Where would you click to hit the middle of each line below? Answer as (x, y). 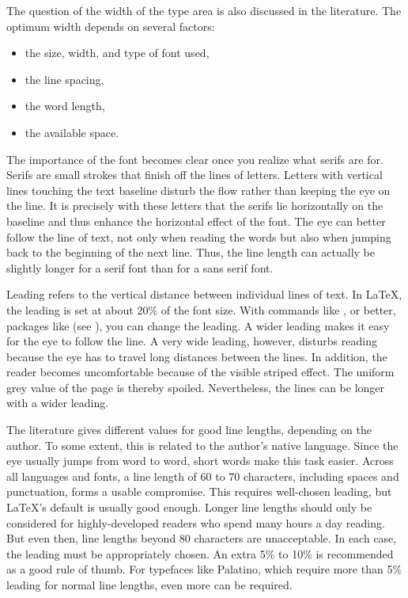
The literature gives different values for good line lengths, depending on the (189, 430)
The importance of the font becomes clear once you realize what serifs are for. (195, 159)
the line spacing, (64, 79)
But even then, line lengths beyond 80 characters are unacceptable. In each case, (202, 538)
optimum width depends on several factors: (111, 26)
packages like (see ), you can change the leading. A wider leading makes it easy (198, 325)
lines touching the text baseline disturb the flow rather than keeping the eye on (198, 190)
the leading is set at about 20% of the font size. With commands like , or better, (201, 309)
